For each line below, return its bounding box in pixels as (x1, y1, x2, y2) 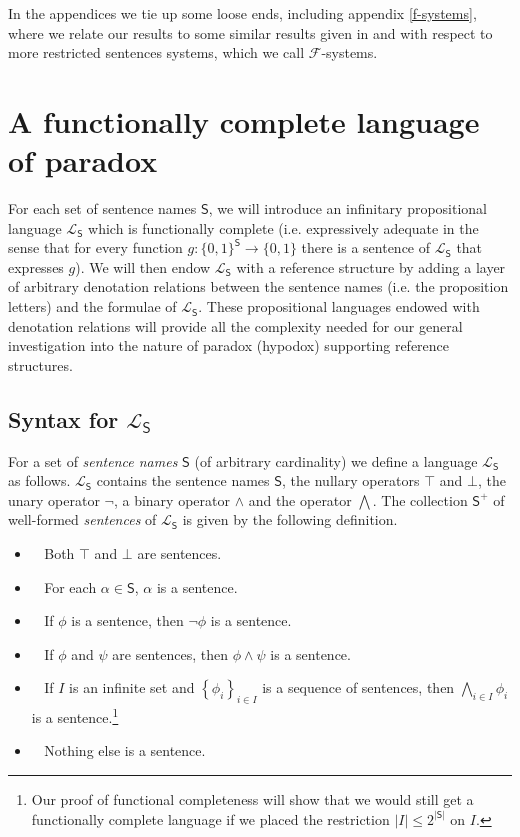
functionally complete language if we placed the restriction (31, 808, 390, 829)
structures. (8, 354, 73, 375)
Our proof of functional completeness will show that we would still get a (31, 789, 474, 810)
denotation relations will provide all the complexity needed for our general (8, 315, 463, 336)
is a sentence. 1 (31, 704, 119, 727)
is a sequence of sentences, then (262, 677, 455, 698)
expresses (8, 256, 64, 277)
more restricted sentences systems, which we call (8, 42, 305, 63)
